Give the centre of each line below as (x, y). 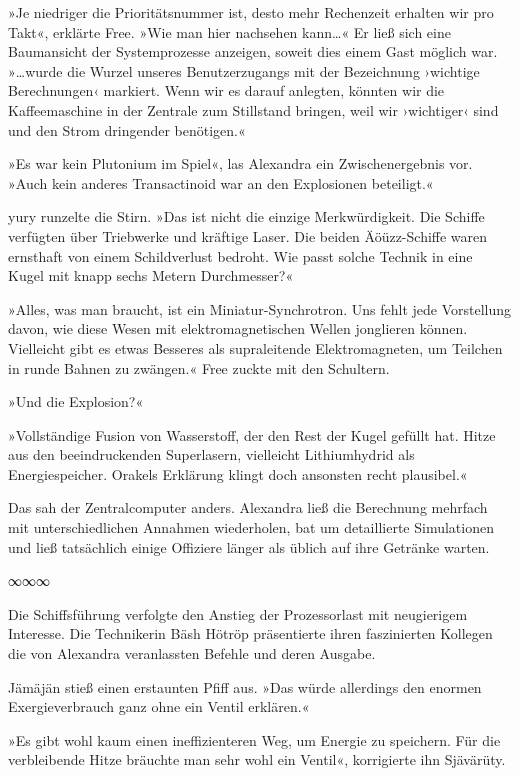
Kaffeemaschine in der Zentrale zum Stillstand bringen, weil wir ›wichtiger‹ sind (253, 109)
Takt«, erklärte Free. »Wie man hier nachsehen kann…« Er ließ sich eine (229, 31)
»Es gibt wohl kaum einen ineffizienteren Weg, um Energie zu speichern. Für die (254, 739)
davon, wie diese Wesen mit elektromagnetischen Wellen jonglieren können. (238, 328)
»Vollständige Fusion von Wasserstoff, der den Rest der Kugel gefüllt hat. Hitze (252, 434)
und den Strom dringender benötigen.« (127, 129)
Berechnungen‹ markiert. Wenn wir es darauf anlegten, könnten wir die (226, 90)
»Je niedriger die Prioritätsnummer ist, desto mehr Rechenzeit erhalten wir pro (251, 12)
